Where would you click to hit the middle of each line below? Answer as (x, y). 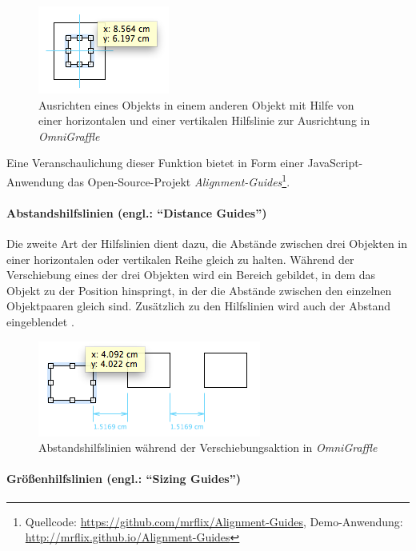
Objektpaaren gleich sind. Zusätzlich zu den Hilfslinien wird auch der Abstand (198, 306)
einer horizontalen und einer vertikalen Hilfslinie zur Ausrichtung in (204, 120)
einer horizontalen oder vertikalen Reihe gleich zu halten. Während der (180, 259)
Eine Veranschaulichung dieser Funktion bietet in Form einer (155, 163)
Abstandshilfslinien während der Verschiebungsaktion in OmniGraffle (208, 447)
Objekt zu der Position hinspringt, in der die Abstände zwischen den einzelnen (199, 290)
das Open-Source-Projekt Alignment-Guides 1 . (179, 180)
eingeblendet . (40, 321)
